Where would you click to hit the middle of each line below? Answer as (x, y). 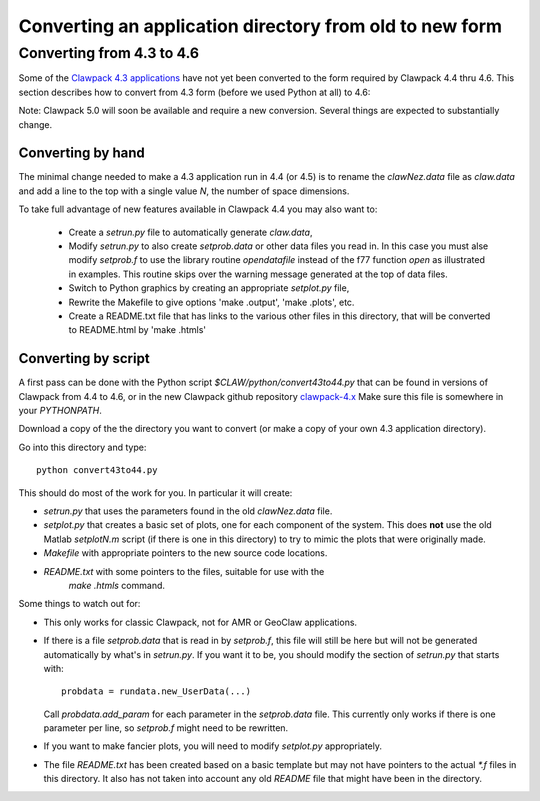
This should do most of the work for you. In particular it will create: (155, 492)
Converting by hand (81, 153)
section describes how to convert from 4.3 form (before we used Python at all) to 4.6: (194, 92)
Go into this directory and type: (82, 447)
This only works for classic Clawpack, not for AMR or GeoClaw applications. (200, 622)
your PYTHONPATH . (60, 411)
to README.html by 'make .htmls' (137, 330)
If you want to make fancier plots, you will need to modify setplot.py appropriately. (213, 746)
